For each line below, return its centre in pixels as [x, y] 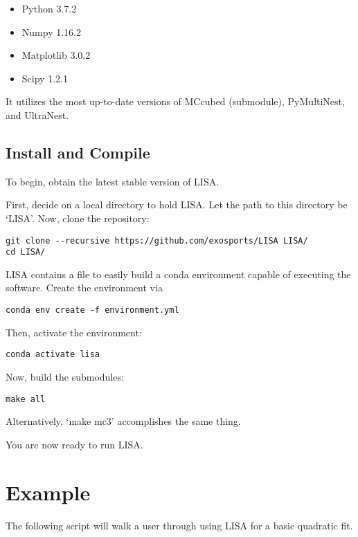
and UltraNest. [37, 115]
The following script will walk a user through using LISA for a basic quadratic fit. [179, 525]
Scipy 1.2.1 [45, 78]
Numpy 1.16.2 [51, 31]
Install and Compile [78, 152]
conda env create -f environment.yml [92, 310]
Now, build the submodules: [65, 376]
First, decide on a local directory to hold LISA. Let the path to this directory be [177, 204]
